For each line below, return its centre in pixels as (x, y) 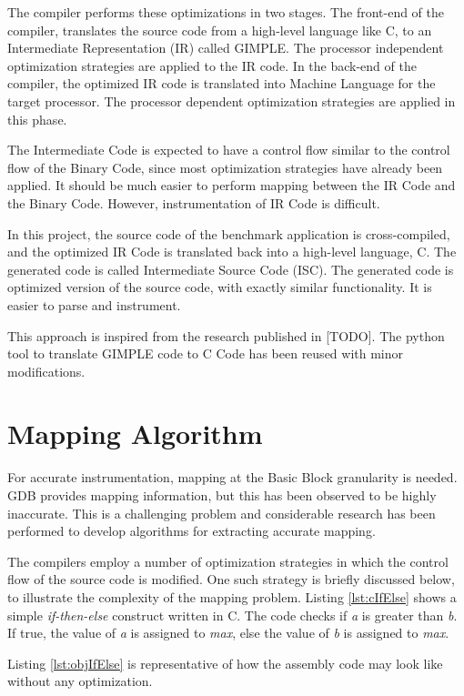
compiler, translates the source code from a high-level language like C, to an (220, 30)
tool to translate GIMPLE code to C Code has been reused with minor (206, 353)
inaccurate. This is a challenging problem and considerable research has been (222, 513)
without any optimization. (80, 681)
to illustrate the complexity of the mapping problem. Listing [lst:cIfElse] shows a (232, 596)
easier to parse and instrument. (94, 304)
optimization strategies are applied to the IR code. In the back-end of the (212, 65)
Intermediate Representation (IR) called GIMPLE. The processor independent (226, 48)
